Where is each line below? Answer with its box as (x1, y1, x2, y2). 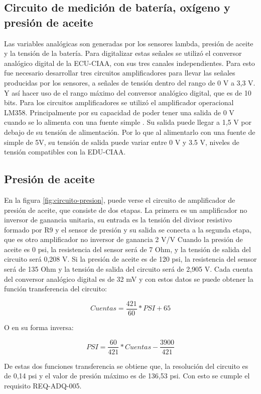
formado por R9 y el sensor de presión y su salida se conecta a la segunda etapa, (4, 224, 252, 234)
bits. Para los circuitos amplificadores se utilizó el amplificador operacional (4, 97, 234, 108)
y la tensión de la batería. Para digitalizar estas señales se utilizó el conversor (4, 48, 242, 58)
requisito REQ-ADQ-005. (4, 380, 82, 390)
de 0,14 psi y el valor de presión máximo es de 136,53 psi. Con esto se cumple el (4, 370, 250, 381)
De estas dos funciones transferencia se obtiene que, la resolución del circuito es (4, 360, 248, 371)
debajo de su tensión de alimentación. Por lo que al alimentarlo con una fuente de (4, 126, 255, 137)
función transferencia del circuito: (4, 283, 107, 294)
